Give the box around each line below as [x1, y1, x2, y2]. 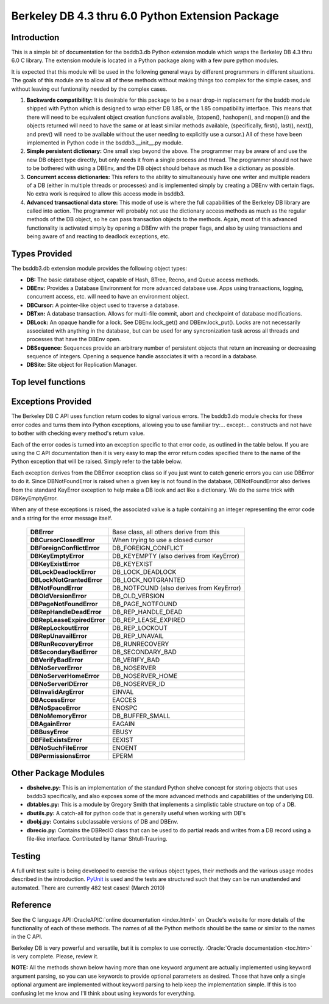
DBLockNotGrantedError [30, 576, 103, 584]
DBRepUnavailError [30, 632, 88, 640]
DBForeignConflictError [30, 544, 100, 553]
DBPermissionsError [30, 752, 91, 760]
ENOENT [111, 744, 138, 752]
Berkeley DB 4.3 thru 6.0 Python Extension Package [11, 9, 280, 23]
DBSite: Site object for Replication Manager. [26, 361, 137, 369]
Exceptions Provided [11, 397, 92, 407]
